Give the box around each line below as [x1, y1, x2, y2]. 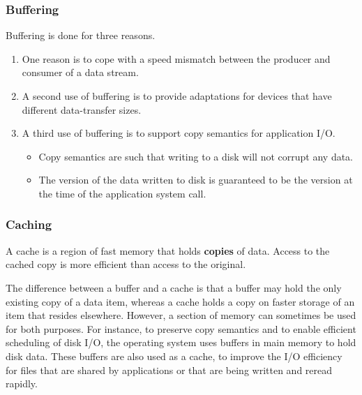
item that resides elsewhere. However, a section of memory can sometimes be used [6, 308, 356, 322]
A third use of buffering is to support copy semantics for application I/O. [22, 126, 335, 140]
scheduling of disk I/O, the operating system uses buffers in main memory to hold [6, 335, 356, 350]
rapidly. [6, 376, 38, 391]
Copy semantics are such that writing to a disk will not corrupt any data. [38, 149, 353, 163]
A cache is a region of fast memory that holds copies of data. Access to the [6, 243, 330, 258]
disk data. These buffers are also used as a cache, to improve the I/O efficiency [6, 348, 342, 363]
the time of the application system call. [38, 186, 206, 200]
